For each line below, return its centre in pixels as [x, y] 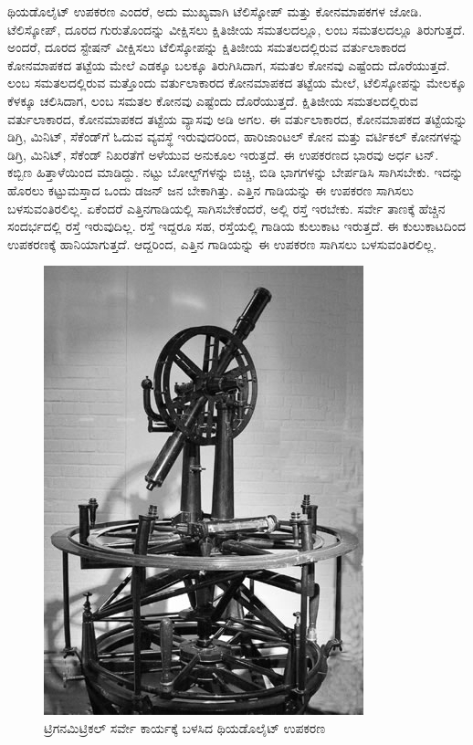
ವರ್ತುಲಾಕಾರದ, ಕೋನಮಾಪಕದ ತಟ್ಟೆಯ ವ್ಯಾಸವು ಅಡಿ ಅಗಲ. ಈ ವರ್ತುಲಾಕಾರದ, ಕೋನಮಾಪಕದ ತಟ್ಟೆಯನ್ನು [237, 118]
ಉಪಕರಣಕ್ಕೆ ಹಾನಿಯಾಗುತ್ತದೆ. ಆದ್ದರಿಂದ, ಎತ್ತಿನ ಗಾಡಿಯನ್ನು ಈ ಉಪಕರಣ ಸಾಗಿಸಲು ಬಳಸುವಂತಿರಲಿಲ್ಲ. [222, 243]
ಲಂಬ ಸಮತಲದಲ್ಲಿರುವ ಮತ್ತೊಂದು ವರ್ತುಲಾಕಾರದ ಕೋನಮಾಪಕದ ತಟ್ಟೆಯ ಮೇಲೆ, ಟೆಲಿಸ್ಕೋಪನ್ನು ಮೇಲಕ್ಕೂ [237, 83]
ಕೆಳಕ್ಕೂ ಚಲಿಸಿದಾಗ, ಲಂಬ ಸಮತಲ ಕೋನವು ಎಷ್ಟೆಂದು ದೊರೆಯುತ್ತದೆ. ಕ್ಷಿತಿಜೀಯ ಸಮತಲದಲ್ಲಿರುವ [213, 100]
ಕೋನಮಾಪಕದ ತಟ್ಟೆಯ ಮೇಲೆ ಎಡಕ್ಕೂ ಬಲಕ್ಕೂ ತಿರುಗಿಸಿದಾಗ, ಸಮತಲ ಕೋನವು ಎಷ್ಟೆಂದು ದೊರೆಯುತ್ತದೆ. [229, 64]
